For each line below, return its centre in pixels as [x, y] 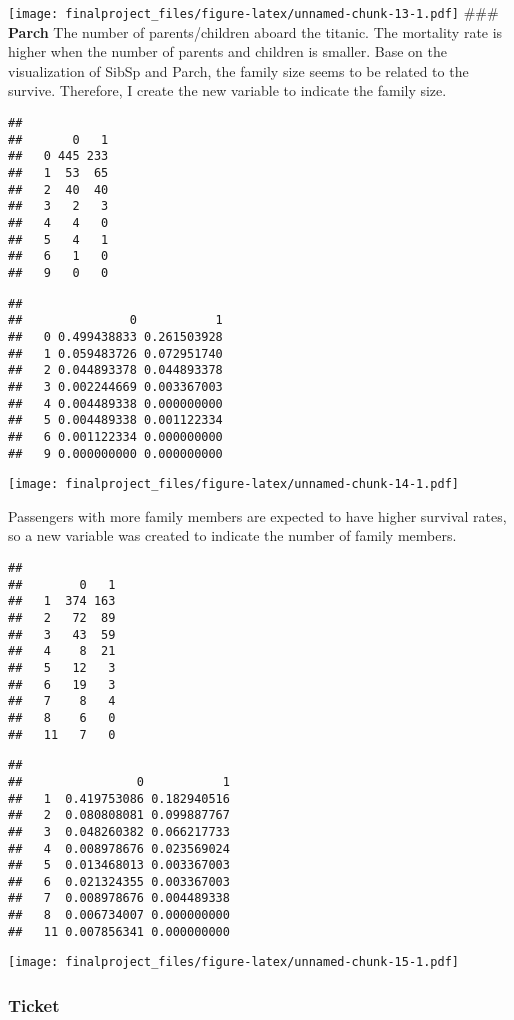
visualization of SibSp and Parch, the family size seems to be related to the [238, 70]
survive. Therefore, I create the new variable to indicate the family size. [227, 90]
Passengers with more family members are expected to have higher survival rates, [257, 515]
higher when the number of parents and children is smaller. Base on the [227, 51]
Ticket [34, 1005]
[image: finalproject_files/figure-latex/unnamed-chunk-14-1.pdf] [234, 484]
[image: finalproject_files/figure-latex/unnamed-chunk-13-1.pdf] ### [253, 12]
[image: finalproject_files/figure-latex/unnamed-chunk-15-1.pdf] [234, 962]
